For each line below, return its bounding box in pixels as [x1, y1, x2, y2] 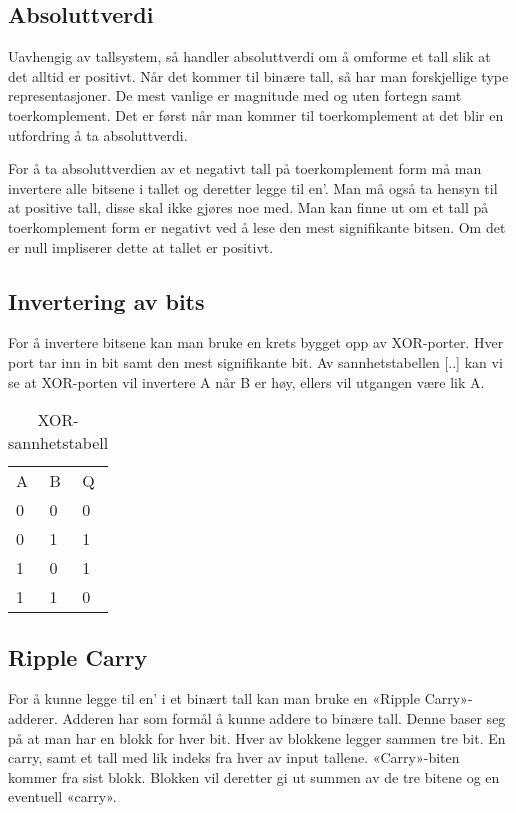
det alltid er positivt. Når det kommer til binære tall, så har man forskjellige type [8, 65, 509, 86]
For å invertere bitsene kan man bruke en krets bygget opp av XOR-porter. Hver [8, 332, 504, 353]
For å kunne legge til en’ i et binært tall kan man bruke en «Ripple [8, 688, 420, 709]
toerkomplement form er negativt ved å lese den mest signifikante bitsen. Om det [8, 216, 506, 237]
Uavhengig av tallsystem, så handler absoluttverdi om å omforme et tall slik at [8, 46, 491, 67]
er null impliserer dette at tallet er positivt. [8, 236, 274, 257]
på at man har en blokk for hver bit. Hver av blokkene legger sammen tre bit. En [8, 727, 506, 748]
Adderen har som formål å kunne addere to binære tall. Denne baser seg [62, 707, 506, 728]
